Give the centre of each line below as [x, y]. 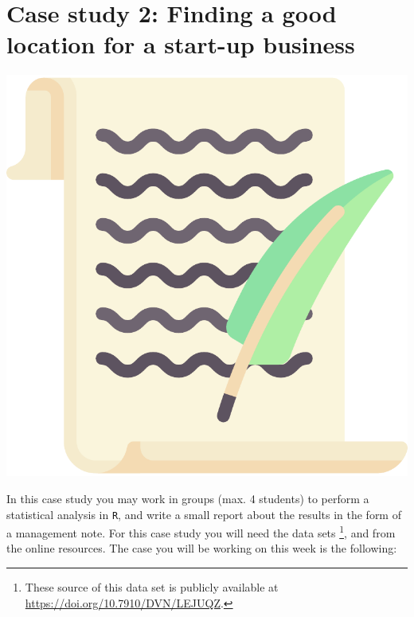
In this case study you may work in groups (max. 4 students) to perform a [188, 498]
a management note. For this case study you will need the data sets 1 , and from [201, 531]
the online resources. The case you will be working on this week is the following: [202, 548]
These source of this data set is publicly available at [152, 587]
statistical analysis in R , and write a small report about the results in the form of [204, 514]
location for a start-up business [181, 44]
